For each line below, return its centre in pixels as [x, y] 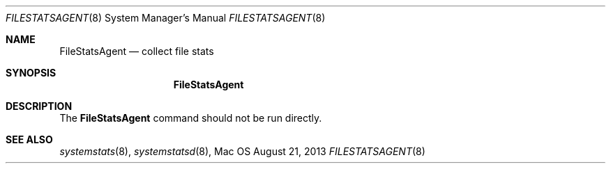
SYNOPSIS [31, 73]
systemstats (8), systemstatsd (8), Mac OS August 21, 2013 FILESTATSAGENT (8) [242, 151]
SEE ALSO [29, 139]
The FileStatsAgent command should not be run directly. [191, 118]
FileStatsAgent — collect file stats [137, 51]
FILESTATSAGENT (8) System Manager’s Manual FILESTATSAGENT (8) [166, 18]
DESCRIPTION [39, 106]
